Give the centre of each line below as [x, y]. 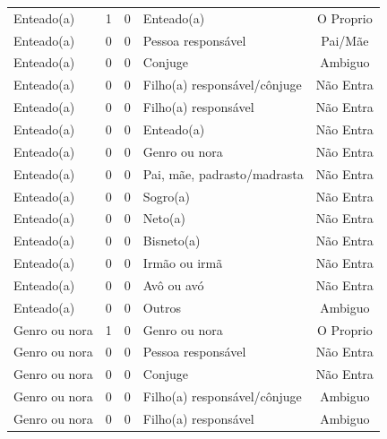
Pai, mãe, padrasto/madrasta [223, 173]
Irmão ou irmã [183, 263]
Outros [162, 307]
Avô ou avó [173, 284]
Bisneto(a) [172, 241]
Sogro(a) [167, 196]
